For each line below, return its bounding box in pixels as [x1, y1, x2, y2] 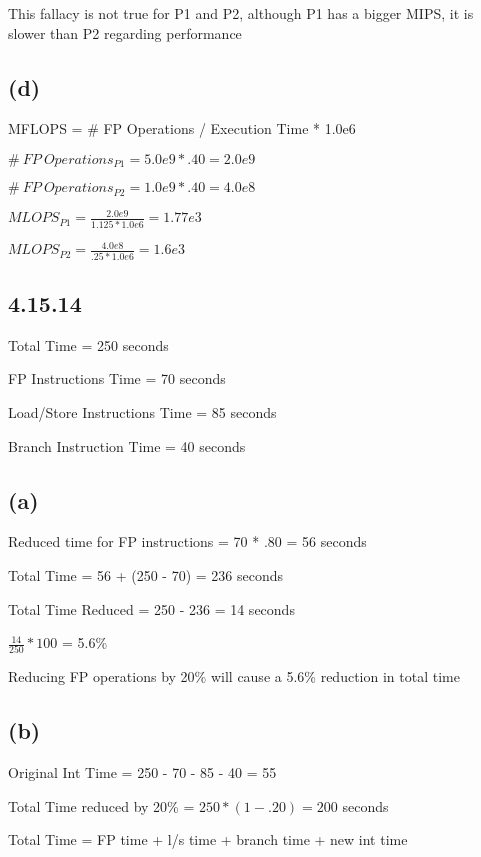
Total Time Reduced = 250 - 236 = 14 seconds [8, 598, 295, 619]
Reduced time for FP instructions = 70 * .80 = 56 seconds [8, 531, 367, 552]
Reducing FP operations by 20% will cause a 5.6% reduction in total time [8, 666, 460, 687]
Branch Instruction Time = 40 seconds [8, 435, 246, 456]
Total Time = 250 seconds [8, 334, 169, 355]
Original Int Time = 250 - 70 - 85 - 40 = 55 [8, 762, 277, 783]
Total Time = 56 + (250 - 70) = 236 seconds [8, 564, 284, 585]
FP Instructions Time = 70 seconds [8, 368, 226, 389]
